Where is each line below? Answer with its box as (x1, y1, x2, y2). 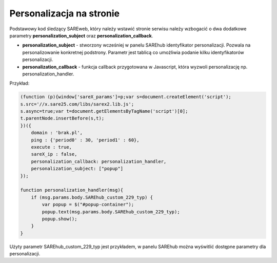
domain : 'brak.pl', (31, 130, 83, 136)
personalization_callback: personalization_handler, (31, 158, 167, 164)
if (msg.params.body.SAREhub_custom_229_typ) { (31, 194, 153, 200)
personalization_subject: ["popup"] (31, 166, 123, 172)
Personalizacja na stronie (9, 8, 120, 19)
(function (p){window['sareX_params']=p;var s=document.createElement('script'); (20, 94, 232, 100)
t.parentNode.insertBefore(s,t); (20, 115, 105, 122)
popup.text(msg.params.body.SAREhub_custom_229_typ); (42, 209, 180, 215)
